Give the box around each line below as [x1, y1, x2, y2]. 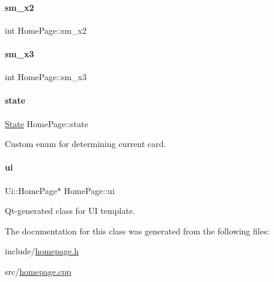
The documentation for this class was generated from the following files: [5, 224, 270, 237]
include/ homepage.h [5, 245, 79, 257]
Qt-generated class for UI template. [5, 204, 135, 217]
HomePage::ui [64, 184, 115, 196]
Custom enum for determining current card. [5, 137, 166, 150]
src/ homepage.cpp [5, 265, 72, 277]
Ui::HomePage [5, 184, 57, 196]
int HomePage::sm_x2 [5, 23, 87, 36]
